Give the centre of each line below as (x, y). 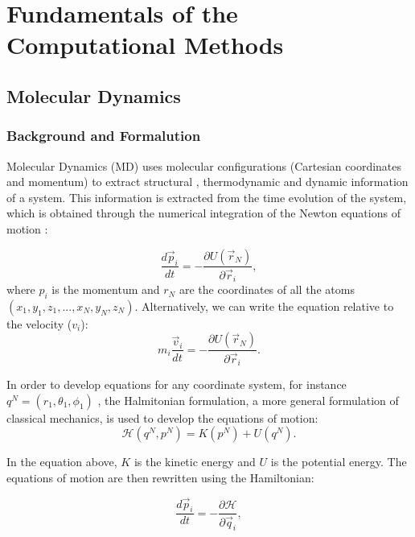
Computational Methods (145, 45)
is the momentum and (106, 289)
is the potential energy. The (339, 462)
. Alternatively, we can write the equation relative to (264, 306)
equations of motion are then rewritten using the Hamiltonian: (160, 477)
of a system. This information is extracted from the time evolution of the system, (207, 197)
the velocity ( (39, 323)
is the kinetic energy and (195, 462)
